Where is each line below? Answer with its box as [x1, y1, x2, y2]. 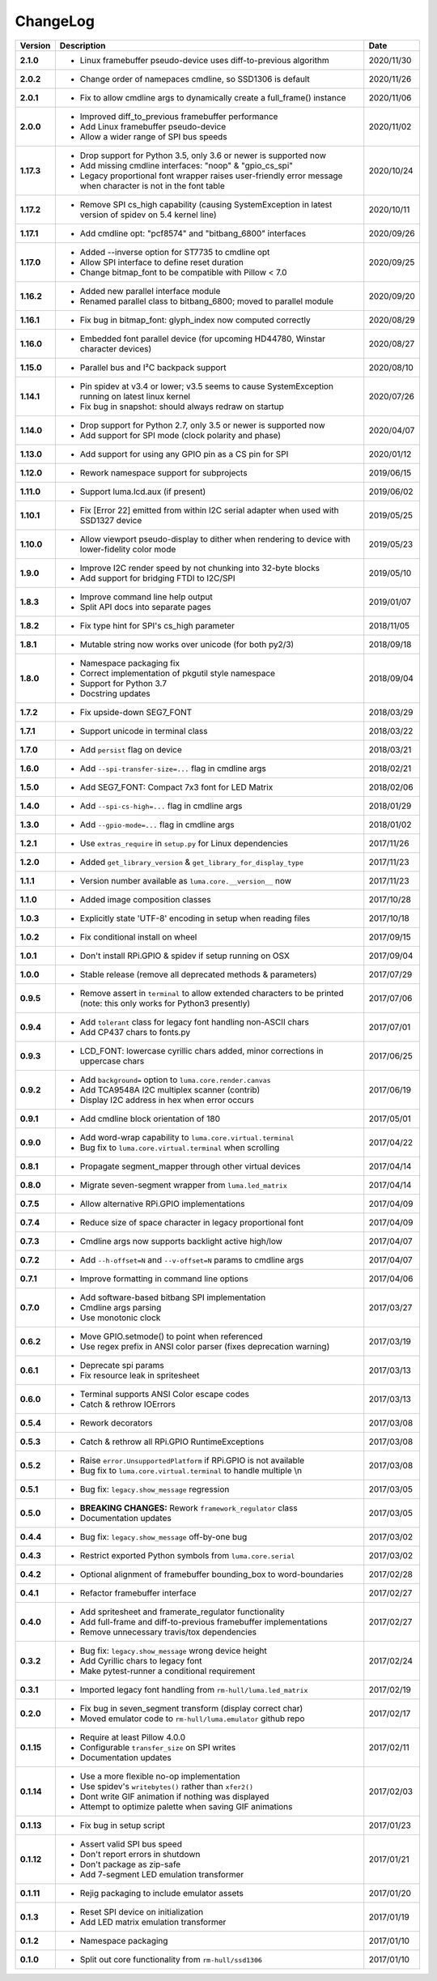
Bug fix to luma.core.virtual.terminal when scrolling [79, 1142, 280, 1153]
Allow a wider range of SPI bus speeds [79, 130, 227, 142]
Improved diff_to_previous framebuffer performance [79, 110, 278, 121]
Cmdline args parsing [79, 1301, 162, 1313]
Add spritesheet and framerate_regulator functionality [79, 1606, 285, 1617]
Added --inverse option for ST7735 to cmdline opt [79, 246, 270, 258]
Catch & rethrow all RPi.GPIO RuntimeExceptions [79, 1436, 265, 1447]
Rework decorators [79, 1417, 153, 1429]
